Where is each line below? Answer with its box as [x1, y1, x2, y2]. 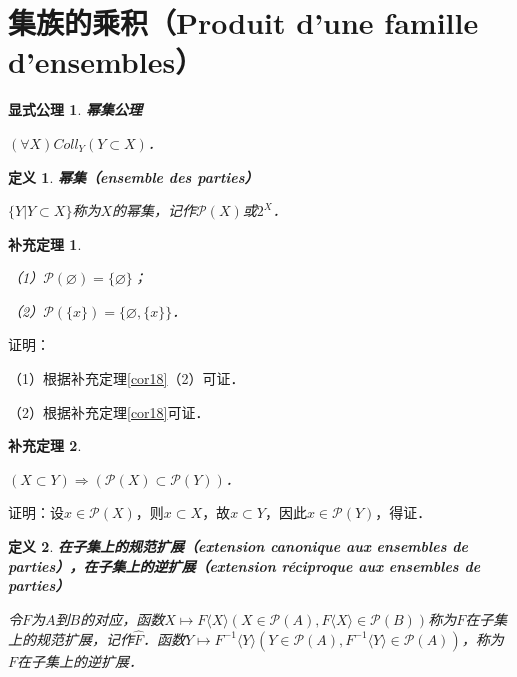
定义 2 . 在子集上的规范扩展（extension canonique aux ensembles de [8, 536, 468, 557]
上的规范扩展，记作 [8, 628, 134, 649]
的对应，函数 [80, 608, 165, 629]
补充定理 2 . [8, 435, 82, 456]
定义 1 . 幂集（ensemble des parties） [8, 166, 259, 187]
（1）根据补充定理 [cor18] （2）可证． [8, 368, 245, 389]
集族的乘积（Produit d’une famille [8, 2, 479, 43]
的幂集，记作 [112, 200, 197, 221]
